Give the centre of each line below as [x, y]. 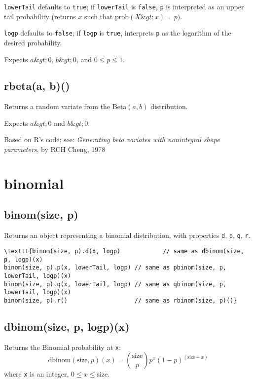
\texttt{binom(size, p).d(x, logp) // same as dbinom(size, [124, 251]
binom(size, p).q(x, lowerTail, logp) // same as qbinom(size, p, [115, 284]
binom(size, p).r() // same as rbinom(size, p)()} [121, 300]
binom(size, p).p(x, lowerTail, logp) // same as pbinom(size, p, [115, 268]
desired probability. [33, 42]
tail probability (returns [40, 16]
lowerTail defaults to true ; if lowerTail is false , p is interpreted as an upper [124, 6]
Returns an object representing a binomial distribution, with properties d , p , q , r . [127, 235]
